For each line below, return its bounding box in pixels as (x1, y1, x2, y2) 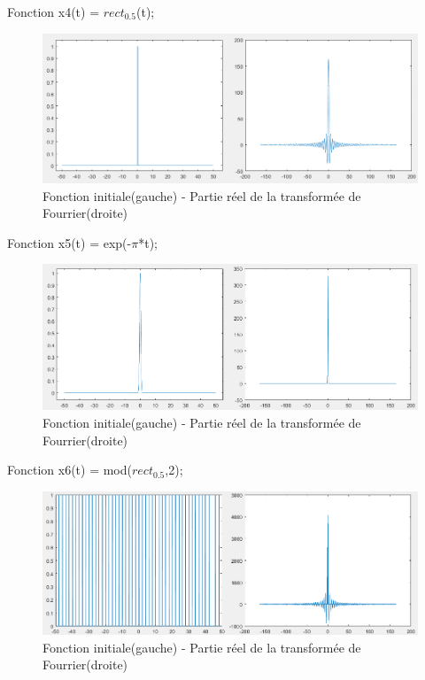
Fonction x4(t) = (7, 3, 100, 20)
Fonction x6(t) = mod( (7, 460, 132, 479)
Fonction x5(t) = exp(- (7, 233, 132, 251)
